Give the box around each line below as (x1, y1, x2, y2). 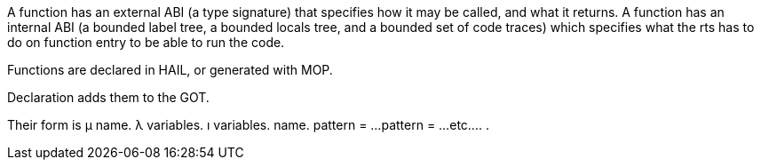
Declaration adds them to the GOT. (7, 90, 210, 105)
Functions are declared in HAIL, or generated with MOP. (7, 62, 333, 77)
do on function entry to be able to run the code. (7, 35, 285, 50)
